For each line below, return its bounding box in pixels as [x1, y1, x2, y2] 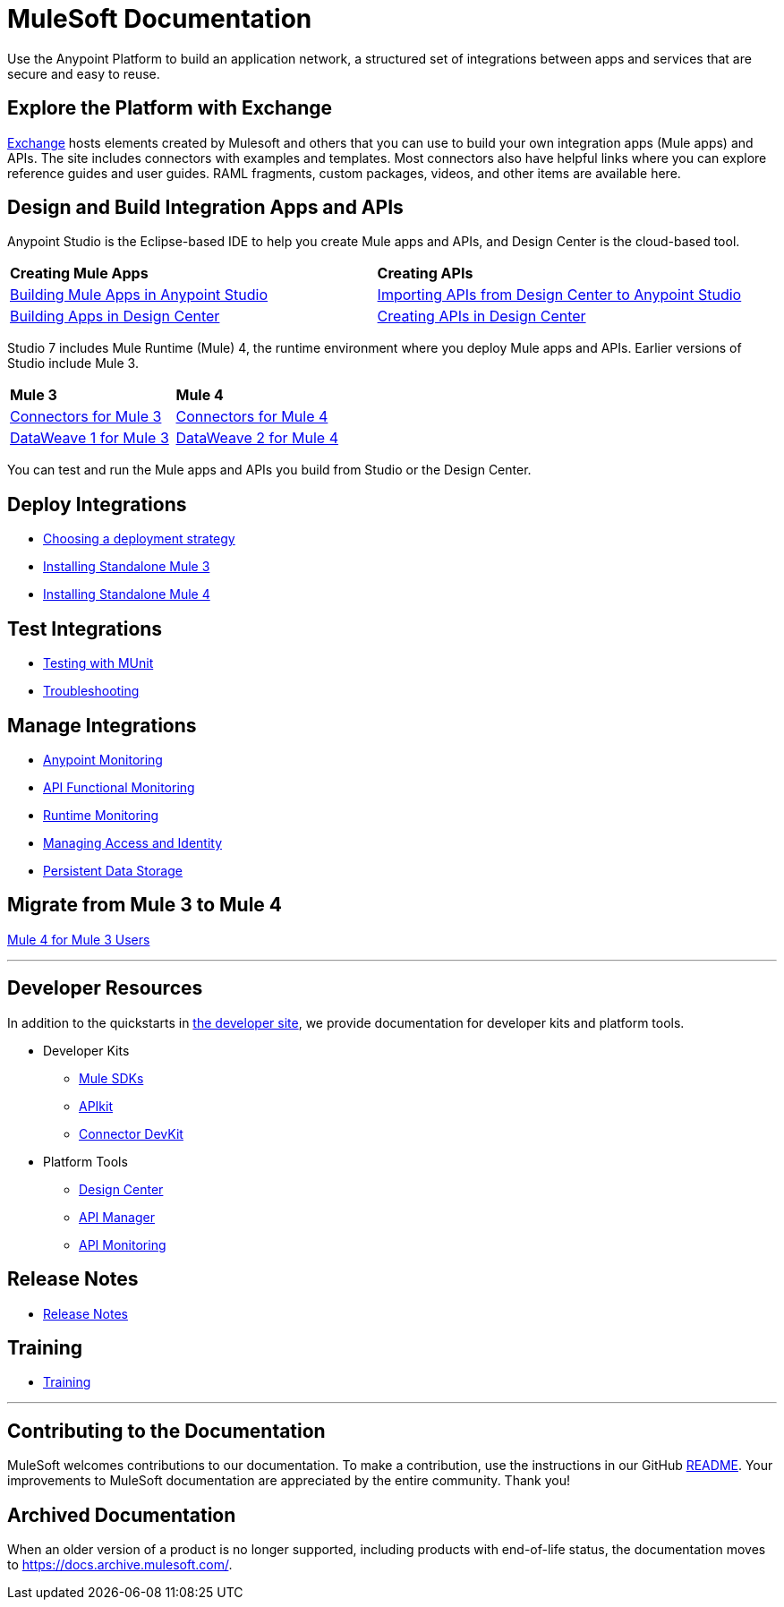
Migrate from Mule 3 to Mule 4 [7, 893, 283, 917]
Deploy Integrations [7, 492, 187, 516]
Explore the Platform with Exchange [7, 97, 333, 120]
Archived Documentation [7, 1503, 236, 1526]
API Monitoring [79, 1236, 166, 1252]
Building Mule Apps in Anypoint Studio [10, 286, 268, 304]
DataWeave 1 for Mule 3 [10, 429, 169, 448]
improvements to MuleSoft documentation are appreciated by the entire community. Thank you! [7, 1473, 570, 1489]
